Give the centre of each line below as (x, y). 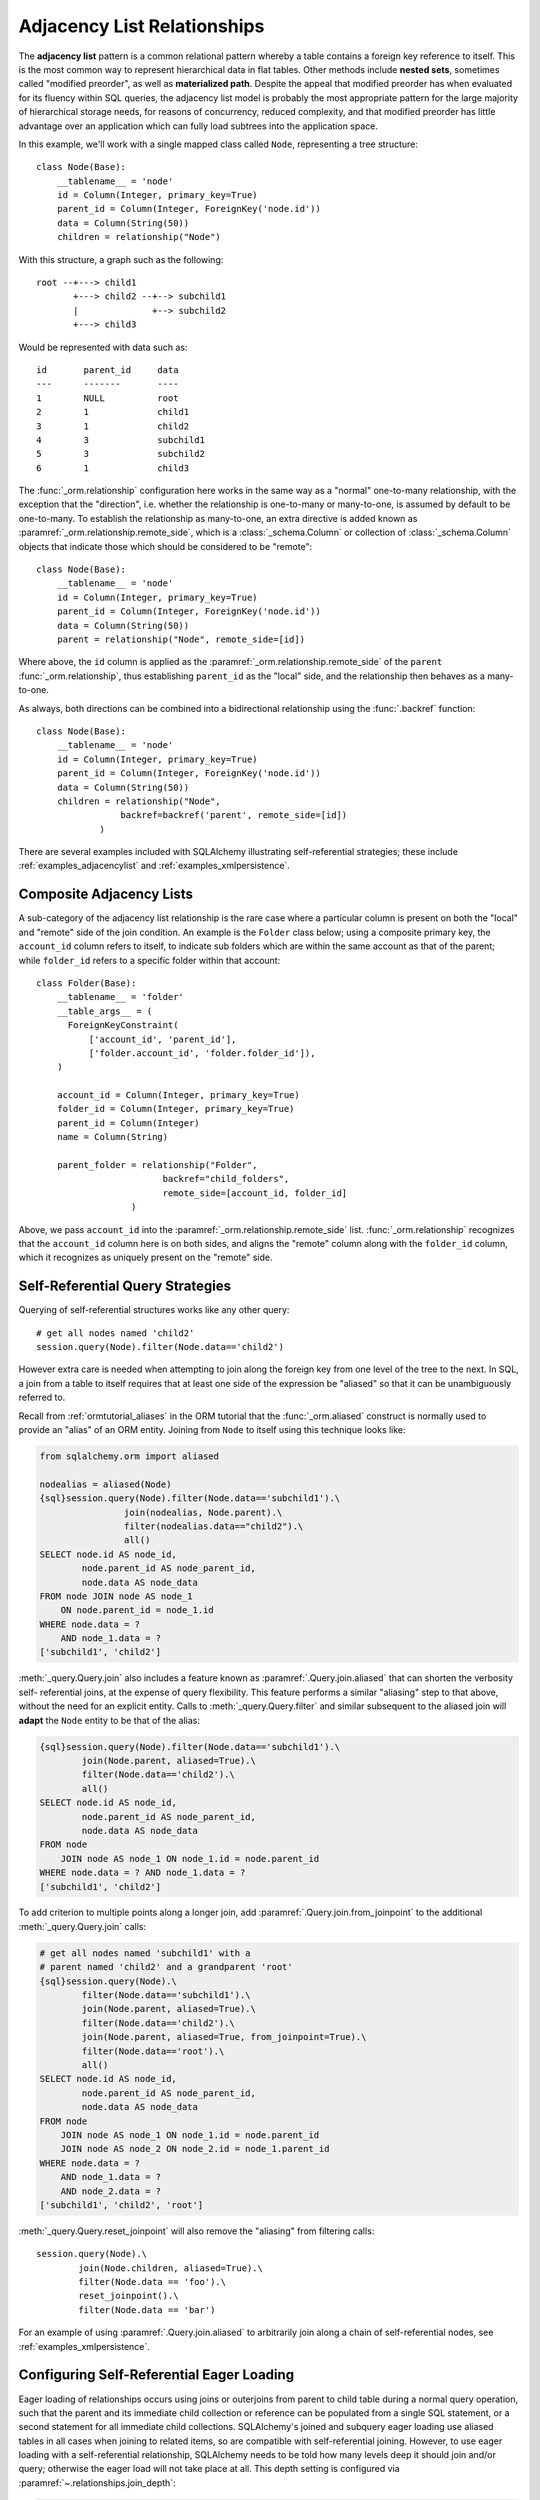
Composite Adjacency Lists (106, 894)
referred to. (42, 1397)
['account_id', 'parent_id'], (162, 1039)
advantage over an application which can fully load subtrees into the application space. (198, 126)
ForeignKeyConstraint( (123, 1025)
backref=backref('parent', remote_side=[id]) (234, 815)
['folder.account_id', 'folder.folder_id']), (202, 1053)
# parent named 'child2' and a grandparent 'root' (166, 1967)
